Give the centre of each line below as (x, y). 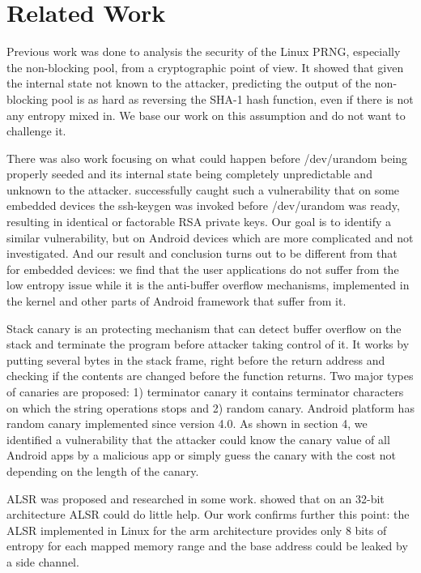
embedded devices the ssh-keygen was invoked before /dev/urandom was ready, (203, 205)
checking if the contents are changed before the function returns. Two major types (210, 376)
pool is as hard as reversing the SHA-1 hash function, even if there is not (232, 98)
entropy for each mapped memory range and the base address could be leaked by (207, 546)
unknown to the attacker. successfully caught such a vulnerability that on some (203, 189)
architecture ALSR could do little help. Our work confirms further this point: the (208, 514)
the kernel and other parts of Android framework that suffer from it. (176, 301)
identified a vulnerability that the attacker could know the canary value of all (198, 439)
